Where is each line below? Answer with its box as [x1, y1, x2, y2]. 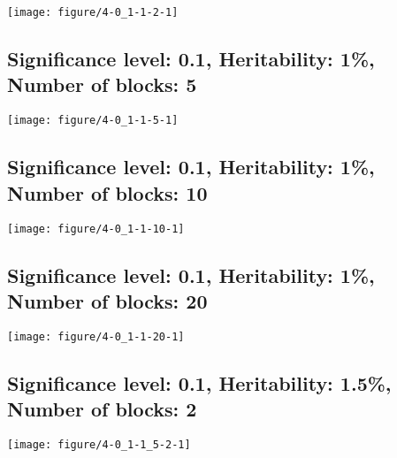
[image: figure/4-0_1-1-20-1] [7, 330, 185, 343]
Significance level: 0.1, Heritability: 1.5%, [7, 369, 392, 396]
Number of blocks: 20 [7, 286, 208, 314]
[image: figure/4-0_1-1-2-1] [7, 6, 179, 19]
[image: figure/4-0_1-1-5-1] [7, 114, 179, 127]
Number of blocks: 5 [7, 71, 197, 98]
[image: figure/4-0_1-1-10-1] [7, 222, 185, 235]
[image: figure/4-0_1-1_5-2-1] [7, 439, 191, 451]
